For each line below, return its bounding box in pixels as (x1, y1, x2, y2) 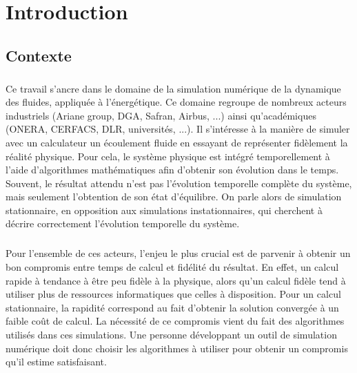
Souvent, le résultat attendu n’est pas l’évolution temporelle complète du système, (6, 175, 352, 190)
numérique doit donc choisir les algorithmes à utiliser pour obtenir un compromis (6, 341, 348, 355)
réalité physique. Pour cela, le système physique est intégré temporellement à (6, 149, 330, 163)
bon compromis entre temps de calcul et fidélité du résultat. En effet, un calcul (6, 260, 339, 274)
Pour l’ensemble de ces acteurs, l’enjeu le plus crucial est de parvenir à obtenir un (6, 246, 351, 260)
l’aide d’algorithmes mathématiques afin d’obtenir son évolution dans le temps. (6, 162, 339, 177)
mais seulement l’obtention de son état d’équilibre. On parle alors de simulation (6, 189, 342, 204)
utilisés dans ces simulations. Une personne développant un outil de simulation (6, 327, 337, 341)
